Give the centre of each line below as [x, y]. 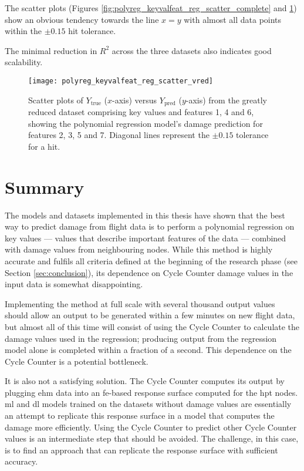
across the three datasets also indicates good [192, 50]
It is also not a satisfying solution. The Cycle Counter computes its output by [145, 381]
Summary [45, 186]
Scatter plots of [56, 100]
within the [23, 31]
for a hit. [44, 146]
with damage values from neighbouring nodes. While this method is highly [139, 249]
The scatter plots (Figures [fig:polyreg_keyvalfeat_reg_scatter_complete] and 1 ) [151, 8]
